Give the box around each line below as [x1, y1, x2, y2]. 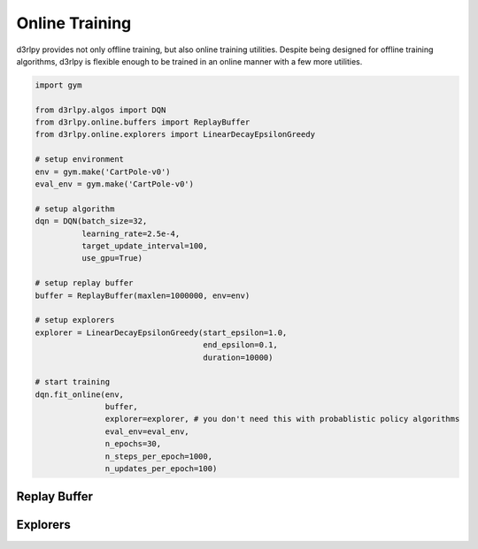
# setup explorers [35, 315, 115, 325]
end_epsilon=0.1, [203, 340, 278, 350]
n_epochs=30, [104, 438, 162, 449]
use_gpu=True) [81, 253, 143, 263]
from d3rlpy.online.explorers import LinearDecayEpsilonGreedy [35, 129, 316, 140]
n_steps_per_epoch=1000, [104, 451, 212, 461]
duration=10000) [203, 352, 274, 362]
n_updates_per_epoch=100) [104, 464, 218, 474]
